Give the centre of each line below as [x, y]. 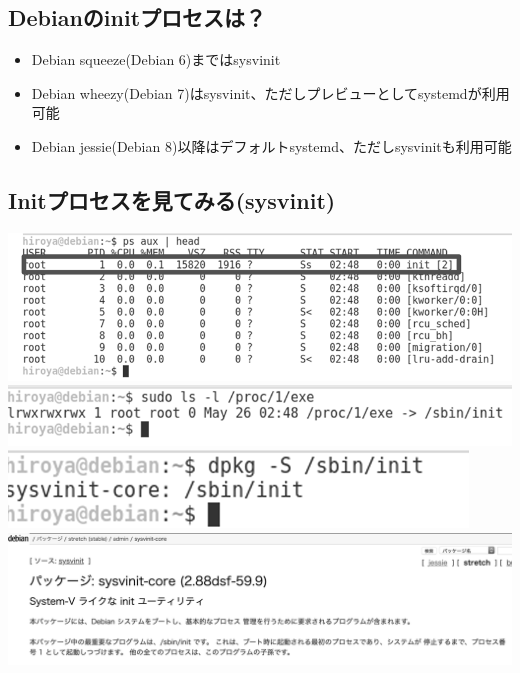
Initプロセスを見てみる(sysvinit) [172, 199]
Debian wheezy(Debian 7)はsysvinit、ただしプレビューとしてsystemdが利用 [270, 92]
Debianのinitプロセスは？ [137, 17]
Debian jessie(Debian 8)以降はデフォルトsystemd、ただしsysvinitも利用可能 [271, 145]
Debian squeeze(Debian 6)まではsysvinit [156, 59]
